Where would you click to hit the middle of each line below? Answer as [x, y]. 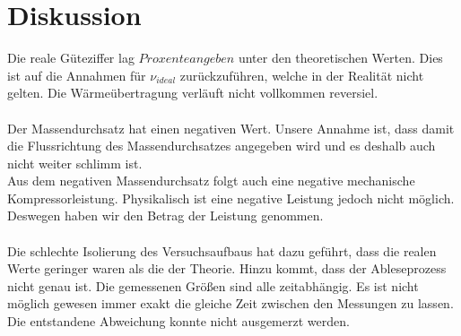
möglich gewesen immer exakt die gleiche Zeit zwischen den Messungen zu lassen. [230, 303]
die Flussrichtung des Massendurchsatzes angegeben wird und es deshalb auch [222, 146]
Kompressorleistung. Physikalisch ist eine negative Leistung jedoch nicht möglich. [231, 198]
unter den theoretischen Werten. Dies [340, 58]
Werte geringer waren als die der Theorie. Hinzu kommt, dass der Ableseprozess [227, 268]
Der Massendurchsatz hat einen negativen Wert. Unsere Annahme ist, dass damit [231, 128]
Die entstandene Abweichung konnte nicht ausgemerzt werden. [178, 321]
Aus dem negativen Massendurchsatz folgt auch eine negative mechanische [211, 181]
